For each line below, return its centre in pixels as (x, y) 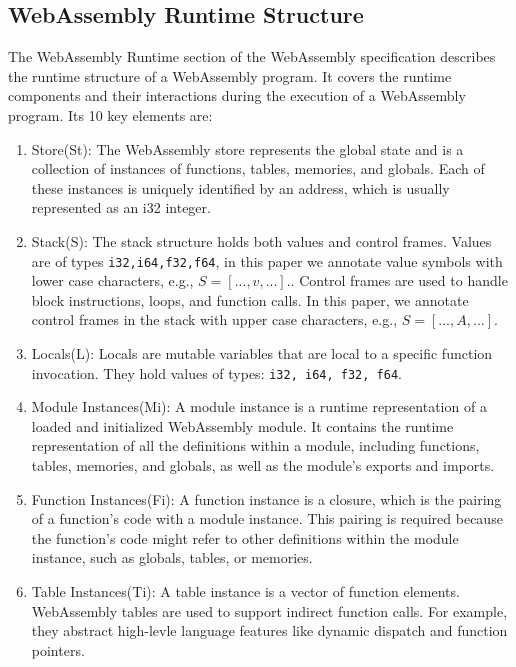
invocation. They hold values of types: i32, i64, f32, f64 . (216, 372)
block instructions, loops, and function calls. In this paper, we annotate (250, 299)
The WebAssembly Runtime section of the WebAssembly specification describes (252, 56)
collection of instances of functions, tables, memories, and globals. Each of (258, 168)
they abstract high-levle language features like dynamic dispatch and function (269, 630)
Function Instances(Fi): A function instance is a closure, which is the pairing (266, 498)
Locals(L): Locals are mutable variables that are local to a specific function (262, 352)
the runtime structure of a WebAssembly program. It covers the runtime (230, 75)
